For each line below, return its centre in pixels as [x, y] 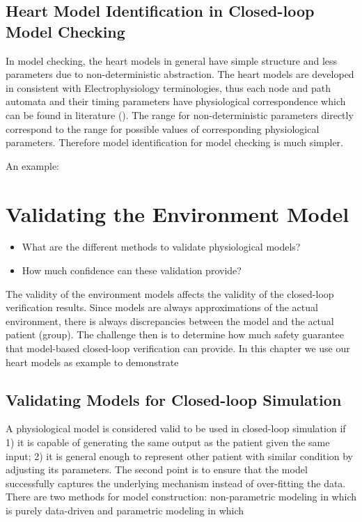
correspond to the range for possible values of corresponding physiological [163, 128]
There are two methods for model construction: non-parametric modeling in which [181, 497]
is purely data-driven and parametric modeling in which [125, 510]
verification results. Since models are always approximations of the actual [162, 307]
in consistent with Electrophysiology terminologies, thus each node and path [168, 87]
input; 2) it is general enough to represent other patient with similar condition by [180, 456]
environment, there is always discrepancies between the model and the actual [170, 321]
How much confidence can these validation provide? [132, 270]
